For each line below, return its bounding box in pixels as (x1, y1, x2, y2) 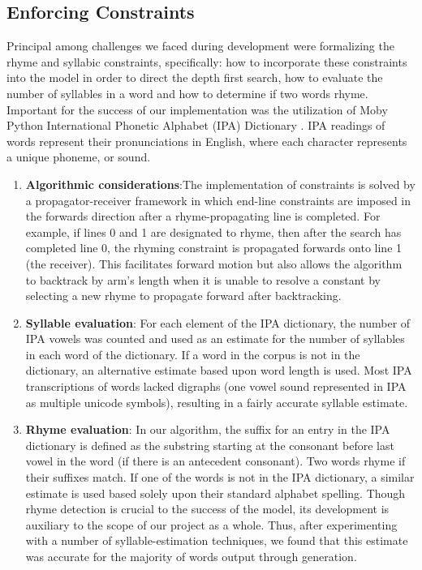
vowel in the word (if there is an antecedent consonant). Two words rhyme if (25, 452, 406, 469)
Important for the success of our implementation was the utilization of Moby (6, 101, 388, 118)
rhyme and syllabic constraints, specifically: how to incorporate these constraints (6, 53, 407, 70)
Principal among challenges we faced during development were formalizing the (6, 37, 394, 54)
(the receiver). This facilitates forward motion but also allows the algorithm (25, 255, 403, 272)
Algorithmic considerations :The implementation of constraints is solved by (25, 175, 416, 192)
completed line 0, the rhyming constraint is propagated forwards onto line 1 (25, 239, 403, 256)
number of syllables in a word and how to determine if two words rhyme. (6, 84, 368, 101)
